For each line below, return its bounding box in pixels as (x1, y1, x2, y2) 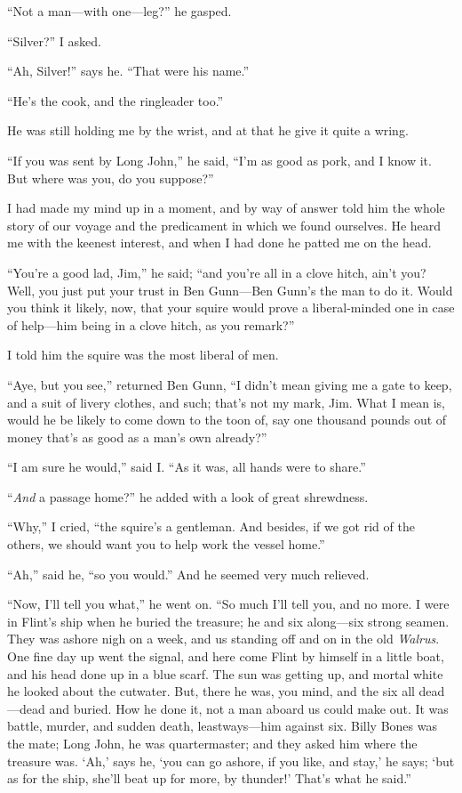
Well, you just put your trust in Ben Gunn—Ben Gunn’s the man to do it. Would (7, 280, 453, 299)
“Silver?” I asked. (7, 31, 101, 50)
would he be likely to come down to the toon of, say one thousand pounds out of (7, 410, 447, 429)
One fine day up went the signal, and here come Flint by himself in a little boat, (7, 647, 444, 666)
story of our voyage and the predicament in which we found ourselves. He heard (7, 215, 442, 234)
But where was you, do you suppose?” (7, 168, 214, 187)
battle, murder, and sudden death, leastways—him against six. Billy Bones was (7, 716, 437, 735)
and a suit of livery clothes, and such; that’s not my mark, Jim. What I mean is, (7, 392, 445, 411)
